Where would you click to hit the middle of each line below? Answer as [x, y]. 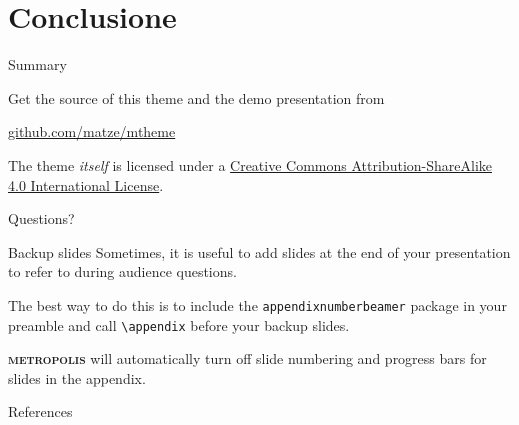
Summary [37, 64]
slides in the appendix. [77, 377]
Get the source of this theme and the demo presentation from [196, 97]
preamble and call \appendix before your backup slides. [179, 324]
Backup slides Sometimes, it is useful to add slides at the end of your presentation [259, 251]
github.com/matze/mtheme [92, 131]
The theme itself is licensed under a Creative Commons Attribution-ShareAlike [250, 164]
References [40, 411]
